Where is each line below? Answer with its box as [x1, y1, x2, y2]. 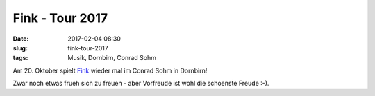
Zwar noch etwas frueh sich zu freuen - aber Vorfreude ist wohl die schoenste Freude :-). [12, 79, 269, 88]
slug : [12, 44, 28, 52]
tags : [12, 54, 28, 62]
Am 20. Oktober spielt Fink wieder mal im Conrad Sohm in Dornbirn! [12, 66, 208, 75]
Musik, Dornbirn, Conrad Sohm [67, 54, 156, 62]
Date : [12, 35, 29, 43]
